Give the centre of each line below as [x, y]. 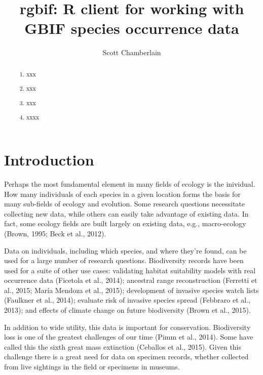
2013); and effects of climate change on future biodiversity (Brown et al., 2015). [127, 310]
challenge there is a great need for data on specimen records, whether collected [126, 357]
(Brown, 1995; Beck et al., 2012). [55, 233]
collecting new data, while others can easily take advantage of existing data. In [126, 213]
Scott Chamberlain [132, 52]
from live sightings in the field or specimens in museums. [92, 367]
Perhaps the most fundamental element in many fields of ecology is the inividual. [130, 183]
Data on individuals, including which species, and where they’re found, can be [125, 250]
